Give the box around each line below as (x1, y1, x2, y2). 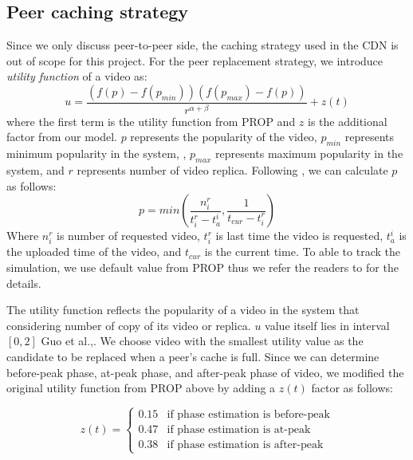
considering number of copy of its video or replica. (6, 316, 251, 333)
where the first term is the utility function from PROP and (6, 112, 296, 129)
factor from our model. (6, 128, 117, 145)
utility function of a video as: (6, 68, 147, 85)
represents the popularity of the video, (130, 128, 317, 145)
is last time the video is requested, (215, 227, 383, 244)
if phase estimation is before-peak (167, 409, 330, 421)
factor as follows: (311, 379, 393, 396)
